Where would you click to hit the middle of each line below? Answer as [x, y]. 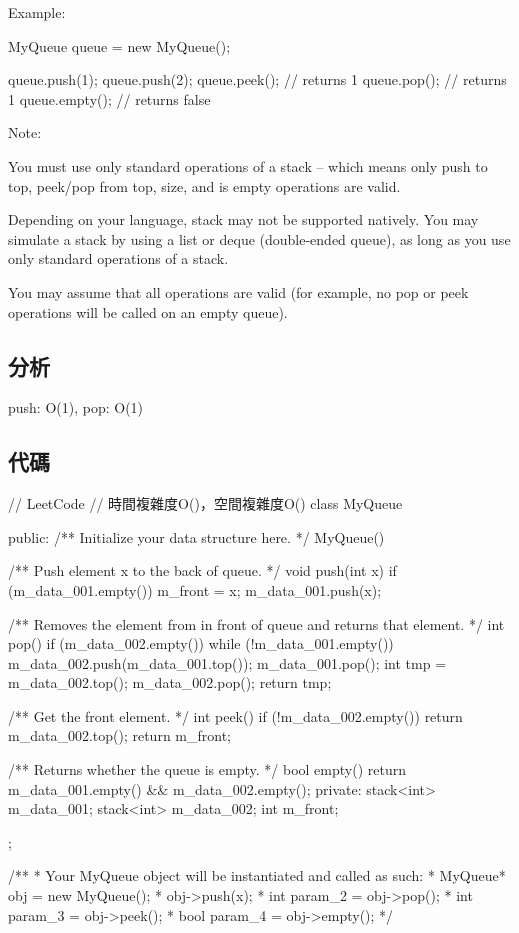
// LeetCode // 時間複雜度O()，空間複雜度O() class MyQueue [205, 503]
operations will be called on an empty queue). [148, 311]
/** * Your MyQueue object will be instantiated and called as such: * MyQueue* [257, 875]
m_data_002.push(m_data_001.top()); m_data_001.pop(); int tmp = [227, 662]
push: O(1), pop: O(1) [76, 407]
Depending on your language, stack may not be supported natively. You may [243, 219]
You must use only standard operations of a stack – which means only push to [248, 165]
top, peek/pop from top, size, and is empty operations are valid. [204, 185]
